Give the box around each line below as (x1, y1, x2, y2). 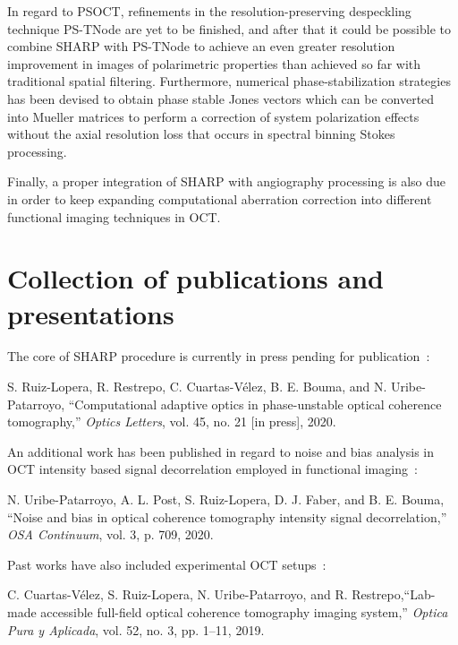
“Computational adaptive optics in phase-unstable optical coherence (68, 394, 442, 413)
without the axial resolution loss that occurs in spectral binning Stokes (7, 125, 395, 143)
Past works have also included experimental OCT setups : (7, 555, 327, 573)
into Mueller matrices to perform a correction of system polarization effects (7, 107, 420, 125)
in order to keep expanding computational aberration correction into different (7, 189, 432, 208)
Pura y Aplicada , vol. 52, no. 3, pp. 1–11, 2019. (7, 620, 265, 639)
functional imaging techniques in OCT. (7, 207, 221, 226)
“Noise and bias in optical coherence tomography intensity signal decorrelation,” (7, 507, 447, 526)
